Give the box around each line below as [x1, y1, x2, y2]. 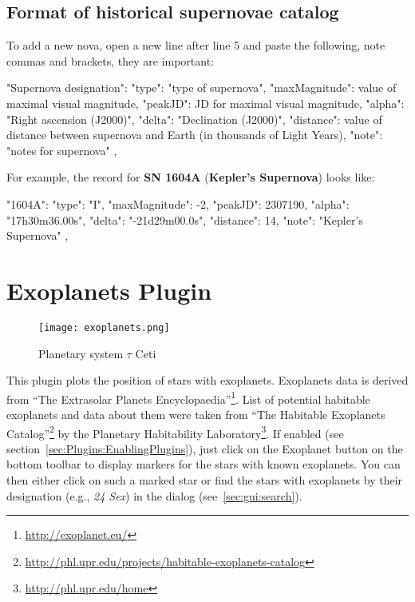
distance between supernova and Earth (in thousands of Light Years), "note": [6, 126, 383, 143]
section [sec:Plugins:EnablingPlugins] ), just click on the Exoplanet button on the [6, 440, 403, 456]
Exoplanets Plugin [6, 273, 212, 306]
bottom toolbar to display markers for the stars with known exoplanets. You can [6, 456, 401, 472]
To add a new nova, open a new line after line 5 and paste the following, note [6, 37, 385, 54]
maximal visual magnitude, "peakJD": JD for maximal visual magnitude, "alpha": [6, 94, 405, 111]
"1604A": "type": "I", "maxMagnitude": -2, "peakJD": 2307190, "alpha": [6, 195, 350, 212]
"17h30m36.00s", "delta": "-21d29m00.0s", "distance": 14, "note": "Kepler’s [6, 211, 363, 228]
